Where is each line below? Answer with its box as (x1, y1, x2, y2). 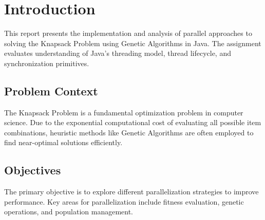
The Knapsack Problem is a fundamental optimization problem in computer (4, 107, 243, 117)
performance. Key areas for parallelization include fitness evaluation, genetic (4, 196, 244, 207)
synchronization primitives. (4, 57, 89, 68)
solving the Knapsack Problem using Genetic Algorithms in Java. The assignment (4, 37, 261, 48)
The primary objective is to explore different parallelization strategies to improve (4, 186, 259, 197)
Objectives (4, 162, 61, 178)
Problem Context (4, 83, 98, 98)
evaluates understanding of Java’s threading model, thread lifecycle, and (4, 48, 231, 58)
